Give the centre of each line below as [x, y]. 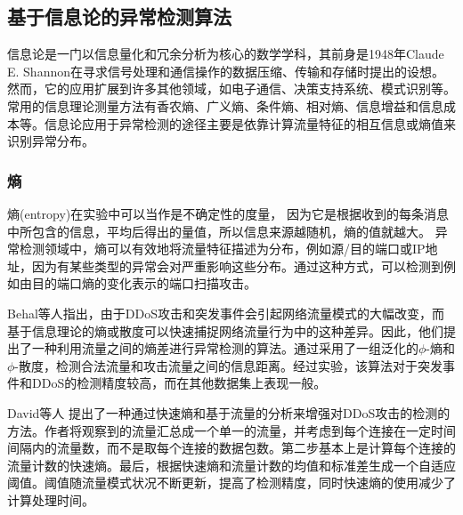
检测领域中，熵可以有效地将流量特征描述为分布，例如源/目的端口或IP [222, 249]
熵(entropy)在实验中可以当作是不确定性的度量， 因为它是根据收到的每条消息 [228, 213]
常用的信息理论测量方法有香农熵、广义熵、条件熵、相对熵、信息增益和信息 [225, 105]
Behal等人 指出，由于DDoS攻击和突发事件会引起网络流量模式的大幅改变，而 [226, 313]
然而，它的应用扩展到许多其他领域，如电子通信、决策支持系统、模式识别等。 [231, 89]
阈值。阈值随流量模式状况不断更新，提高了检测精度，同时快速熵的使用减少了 [231, 483]
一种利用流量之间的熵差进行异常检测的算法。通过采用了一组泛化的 [225, 348]
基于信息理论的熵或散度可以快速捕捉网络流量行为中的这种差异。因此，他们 [225, 330]
